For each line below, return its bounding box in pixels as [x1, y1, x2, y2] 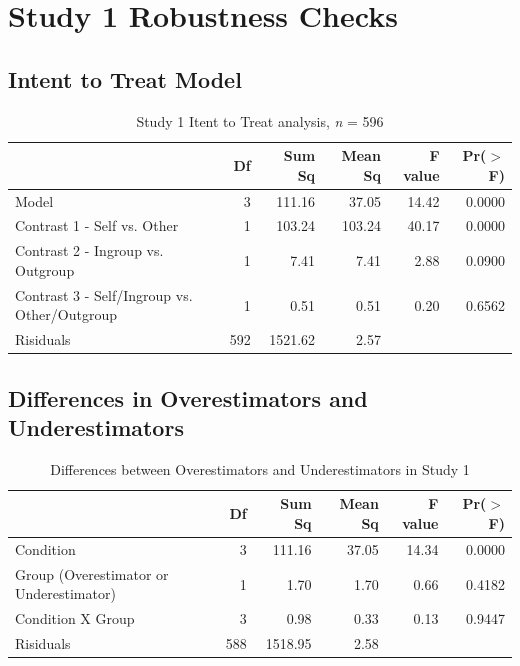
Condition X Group [15, 608, 135, 629]
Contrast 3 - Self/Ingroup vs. [15, 284, 193, 305]
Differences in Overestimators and [8, 382, 368, 413]
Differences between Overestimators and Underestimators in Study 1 [50, 458, 470, 479]
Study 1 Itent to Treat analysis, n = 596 [136, 110, 384, 131]
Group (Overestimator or [15, 563, 169, 584]
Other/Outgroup [15, 304, 118, 325]
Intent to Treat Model [8, 63, 242, 94]
